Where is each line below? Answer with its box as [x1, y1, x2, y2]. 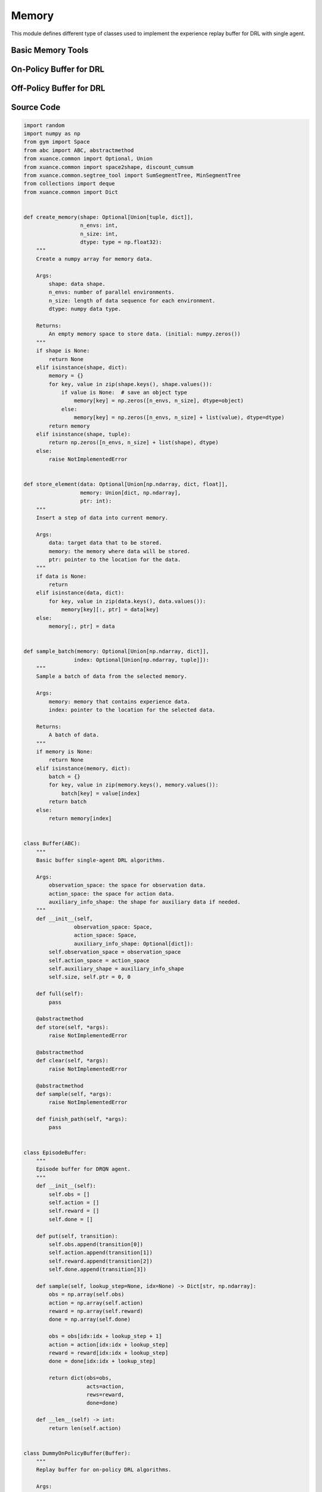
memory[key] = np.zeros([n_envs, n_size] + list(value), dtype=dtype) [73, 414, 285, 421]
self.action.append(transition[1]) [48, 1249, 153, 1256]
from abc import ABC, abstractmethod [23, 147, 134, 153]
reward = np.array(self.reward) [48, 1308, 143, 1315]
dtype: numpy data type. [48, 306, 122, 313]
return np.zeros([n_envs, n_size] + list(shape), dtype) [48, 439, 219, 446]
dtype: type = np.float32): [80, 239, 162, 246]
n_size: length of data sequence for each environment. [48, 297, 216, 304]
